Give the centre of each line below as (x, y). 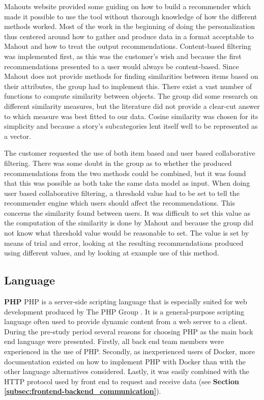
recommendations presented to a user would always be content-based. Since (122, 66)
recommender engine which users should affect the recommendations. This (120, 203)
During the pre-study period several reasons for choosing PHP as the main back (129, 331)
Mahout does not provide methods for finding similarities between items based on (131, 76)
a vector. (18, 136)
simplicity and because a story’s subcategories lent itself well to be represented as (131, 126)
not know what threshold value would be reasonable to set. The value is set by (127, 233)
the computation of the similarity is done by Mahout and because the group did (129, 223)
